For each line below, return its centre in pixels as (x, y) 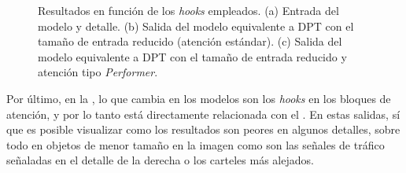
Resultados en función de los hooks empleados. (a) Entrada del (188, 10)
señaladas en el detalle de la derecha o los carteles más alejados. (160, 160)
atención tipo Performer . (98, 72)
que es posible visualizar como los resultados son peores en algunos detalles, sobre (203, 129)
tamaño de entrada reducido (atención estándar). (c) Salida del (190, 41)
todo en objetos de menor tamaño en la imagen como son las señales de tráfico (196, 144)
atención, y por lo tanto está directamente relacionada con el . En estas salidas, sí (203, 114)
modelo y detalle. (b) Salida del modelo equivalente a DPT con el (196, 26)
